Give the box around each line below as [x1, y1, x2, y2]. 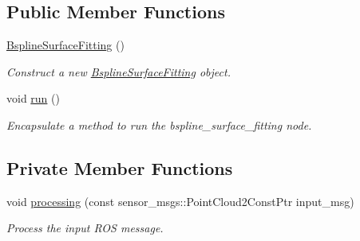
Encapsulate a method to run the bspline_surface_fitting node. [6, 116, 312, 133]
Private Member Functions [6, 155, 233, 180]
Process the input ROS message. [6, 220, 164, 236]
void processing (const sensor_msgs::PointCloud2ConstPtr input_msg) [6, 192, 354, 209]
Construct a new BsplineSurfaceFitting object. [6, 63, 231, 80]
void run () [6, 90, 60, 107]
